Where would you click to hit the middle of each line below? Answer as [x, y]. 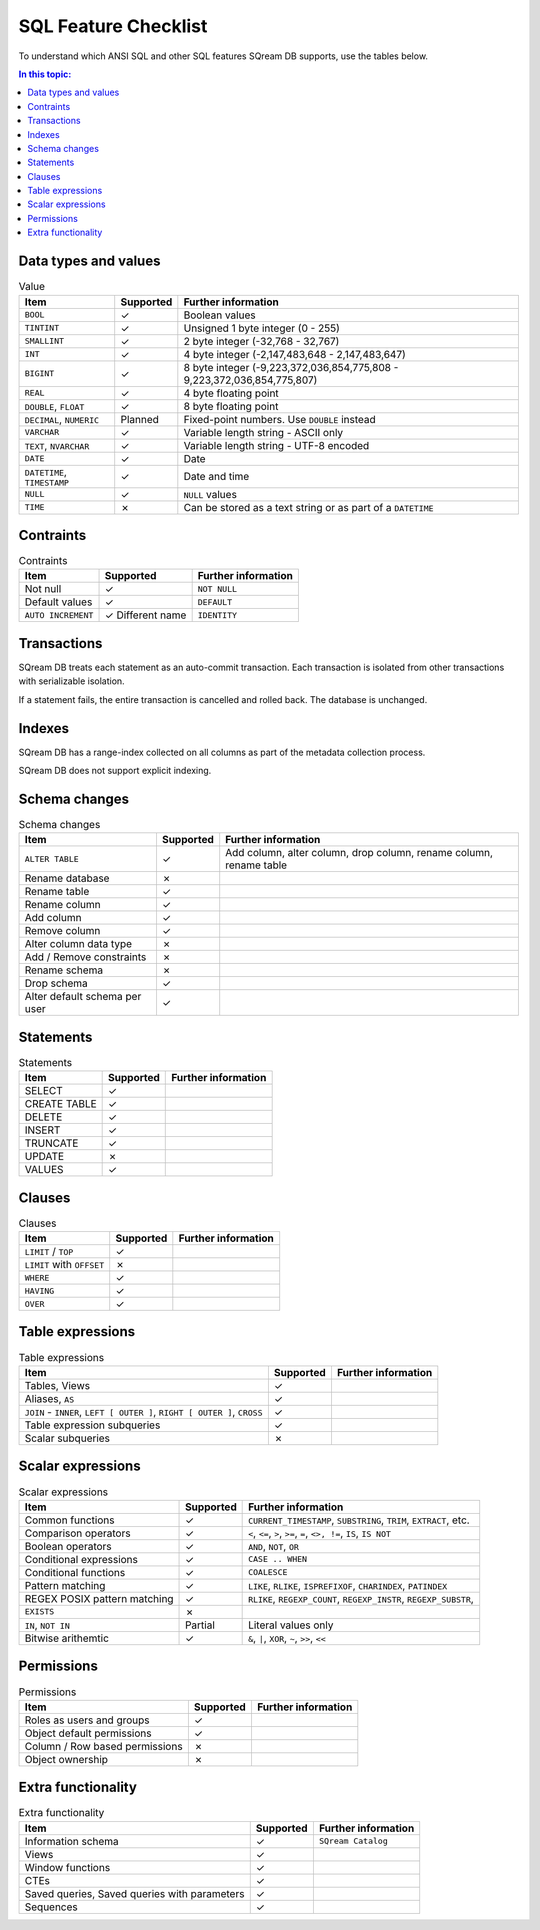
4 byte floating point [231, 393]
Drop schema [56, 983]
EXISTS [39, 1611]
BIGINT [39, 373]
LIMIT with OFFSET [64, 1265]
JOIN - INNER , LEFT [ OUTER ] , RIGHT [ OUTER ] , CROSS [143, 1412]
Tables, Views [57, 1385]
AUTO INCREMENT [59, 615]
